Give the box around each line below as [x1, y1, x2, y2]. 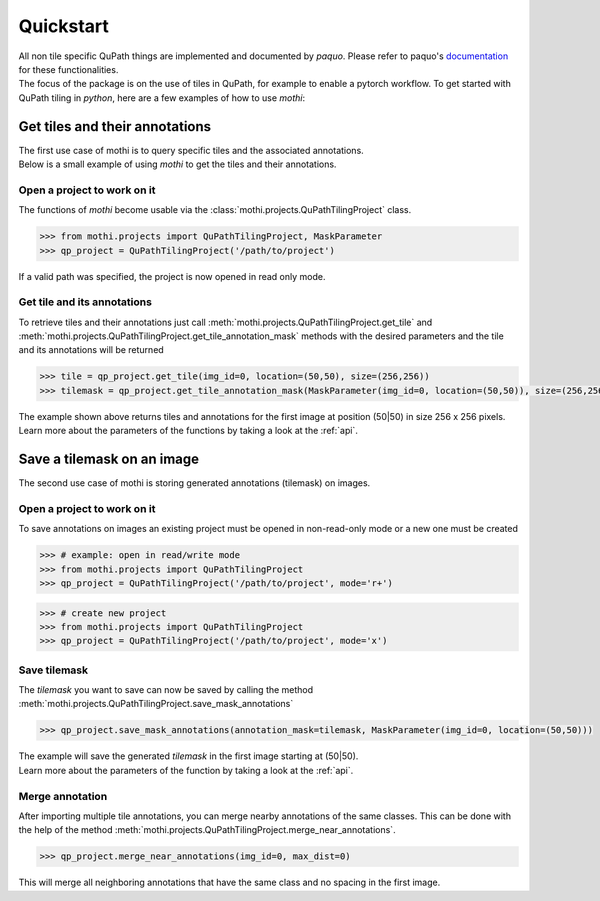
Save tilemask [18, 663, 89, 677]
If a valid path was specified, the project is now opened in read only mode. [18, 270, 326, 282]
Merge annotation [18, 789, 108, 803]
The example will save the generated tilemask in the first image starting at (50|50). [18, 750, 359, 762]
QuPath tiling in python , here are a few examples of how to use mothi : [18, 91, 306, 104]
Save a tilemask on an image [18, 451, 200, 467]
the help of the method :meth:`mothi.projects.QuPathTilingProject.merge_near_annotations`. [18, 824, 396, 836]
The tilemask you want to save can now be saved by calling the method [18, 684, 314, 696]
